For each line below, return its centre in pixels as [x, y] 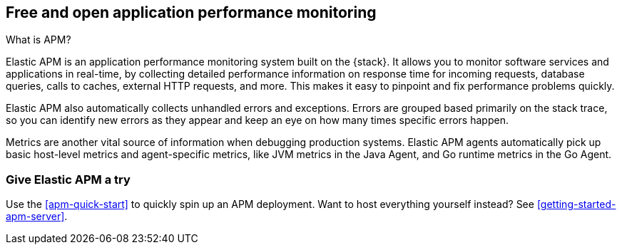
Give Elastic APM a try [68, 179]
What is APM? [39, 40]
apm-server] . [37, 217]
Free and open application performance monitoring [191, 12]
